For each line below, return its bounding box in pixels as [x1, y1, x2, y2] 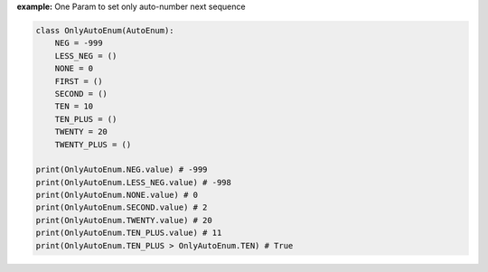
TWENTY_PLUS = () [54, 139, 132, 149]
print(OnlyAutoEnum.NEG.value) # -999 [35, 164, 208, 175]
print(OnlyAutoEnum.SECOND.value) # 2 [35, 202, 208, 212]
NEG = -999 [54, 38, 103, 49]
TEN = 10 [54, 101, 94, 112]
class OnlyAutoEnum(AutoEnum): [35, 25, 175, 35]
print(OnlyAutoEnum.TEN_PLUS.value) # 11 [35, 228, 222, 239]
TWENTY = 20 [54, 127, 108, 137]
